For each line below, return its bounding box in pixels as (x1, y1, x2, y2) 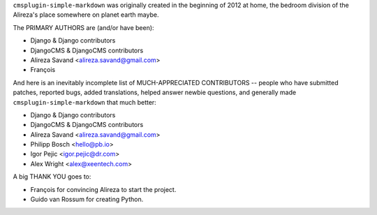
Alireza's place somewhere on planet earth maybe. (13, 10, 159, 19)
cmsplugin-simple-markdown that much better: (13, 98, 156, 106)
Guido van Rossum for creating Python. (30, 195, 144, 204)
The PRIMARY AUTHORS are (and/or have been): (13, 23, 154, 31)
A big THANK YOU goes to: (13, 172, 91, 181)
